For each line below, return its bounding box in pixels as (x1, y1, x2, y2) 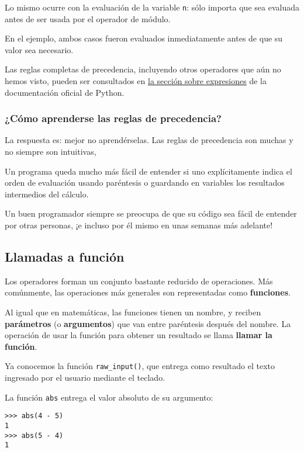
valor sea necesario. (5, 43, 74, 55)
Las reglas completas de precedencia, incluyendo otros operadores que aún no (5, 63, 281, 75)
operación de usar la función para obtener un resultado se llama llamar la (5, 329, 272, 341)
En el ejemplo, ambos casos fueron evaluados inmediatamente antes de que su (5, 32, 283, 44)
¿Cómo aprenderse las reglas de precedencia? (5, 111, 222, 126)
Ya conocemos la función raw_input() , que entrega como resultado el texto (5, 360, 275, 372)
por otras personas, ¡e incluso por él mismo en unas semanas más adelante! (5, 219, 273, 231)
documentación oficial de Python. (5, 86, 125, 98)
